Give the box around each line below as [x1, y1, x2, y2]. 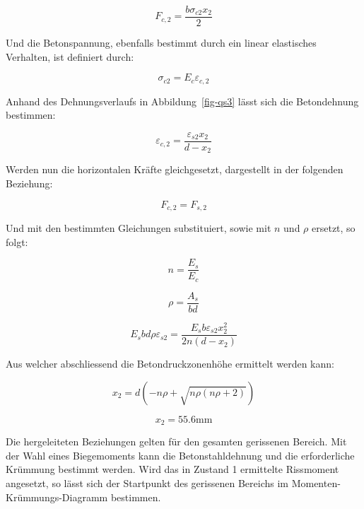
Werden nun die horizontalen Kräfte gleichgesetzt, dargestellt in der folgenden [6, 162, 344, 177]
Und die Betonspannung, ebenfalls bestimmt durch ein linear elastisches [6, 35, 317, 50]
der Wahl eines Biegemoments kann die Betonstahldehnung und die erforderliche [6, 447, 355, 462]
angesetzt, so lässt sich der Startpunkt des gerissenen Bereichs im [6, 475, 288, 490]
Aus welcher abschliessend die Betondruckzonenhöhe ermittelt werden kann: [6, 356, 334, 371]
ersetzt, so [312, 221, 356, 235]
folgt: [6, 234, 28, 249]
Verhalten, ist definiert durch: [6, 49, 134, 64]
